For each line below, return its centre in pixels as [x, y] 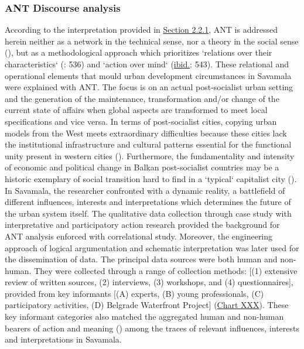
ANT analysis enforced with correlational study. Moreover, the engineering [139, 236]
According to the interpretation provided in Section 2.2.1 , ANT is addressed [141, 30]
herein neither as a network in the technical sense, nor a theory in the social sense [152, 41]
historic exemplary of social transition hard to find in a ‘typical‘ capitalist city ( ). [151, 178]
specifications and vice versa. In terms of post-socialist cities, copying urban [141, 121]
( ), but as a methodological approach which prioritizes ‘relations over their [139, 52]
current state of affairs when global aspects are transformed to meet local [136, 110]
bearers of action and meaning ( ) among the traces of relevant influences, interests [152, 328]
